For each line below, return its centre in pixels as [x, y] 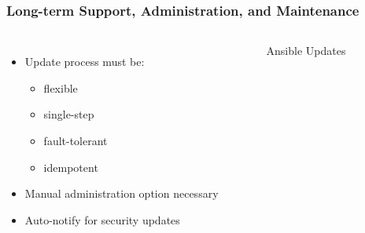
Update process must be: [85, 62]
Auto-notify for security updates [102, 219]
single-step [69, 114]
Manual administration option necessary [122, 193]
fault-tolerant [76, 140]
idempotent [71, 167]
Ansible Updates [306, 51]
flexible [61, 87]
